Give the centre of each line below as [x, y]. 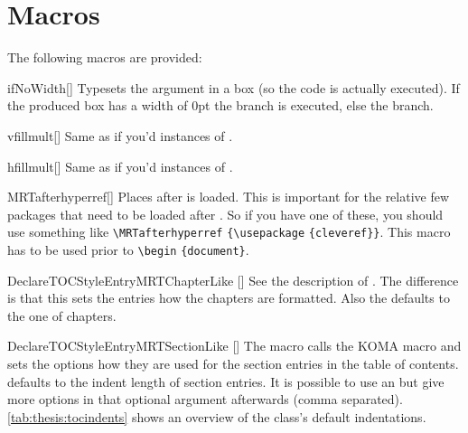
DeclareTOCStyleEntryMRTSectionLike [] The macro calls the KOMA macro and [234, 346]
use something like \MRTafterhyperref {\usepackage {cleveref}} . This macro [229, 232]
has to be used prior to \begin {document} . [128, 249]
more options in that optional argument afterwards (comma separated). [205, 399]
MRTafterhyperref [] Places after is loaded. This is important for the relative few [229, 197]
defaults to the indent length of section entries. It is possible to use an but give [226, 381]
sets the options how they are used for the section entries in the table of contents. [233, 363]
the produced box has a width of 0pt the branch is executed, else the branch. [220, 105]
